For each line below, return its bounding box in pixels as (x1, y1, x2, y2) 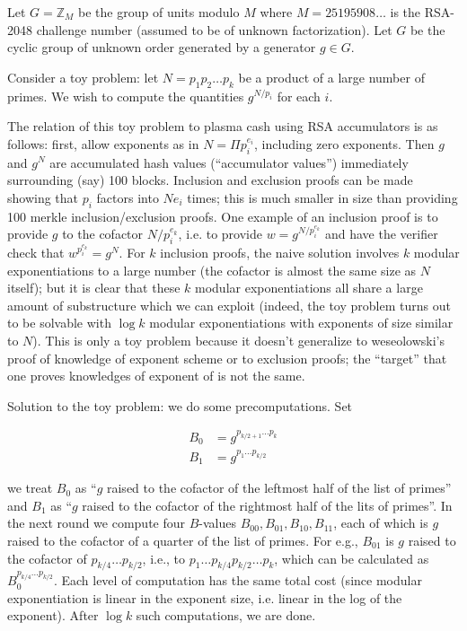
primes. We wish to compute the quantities (7, 86, 244, 105)
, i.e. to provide (178, 224, 262, 243)
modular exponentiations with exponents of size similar (149, 313, 454, 332)
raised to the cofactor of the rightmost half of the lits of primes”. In (82, 495, 453, 514)
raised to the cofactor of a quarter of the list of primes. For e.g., (7, 530, 358, 549)
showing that (7, 188, 79, 206)
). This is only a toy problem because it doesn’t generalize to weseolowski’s (32, 330, 445, 349)
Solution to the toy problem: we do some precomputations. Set (7, 396, 353, 415)
